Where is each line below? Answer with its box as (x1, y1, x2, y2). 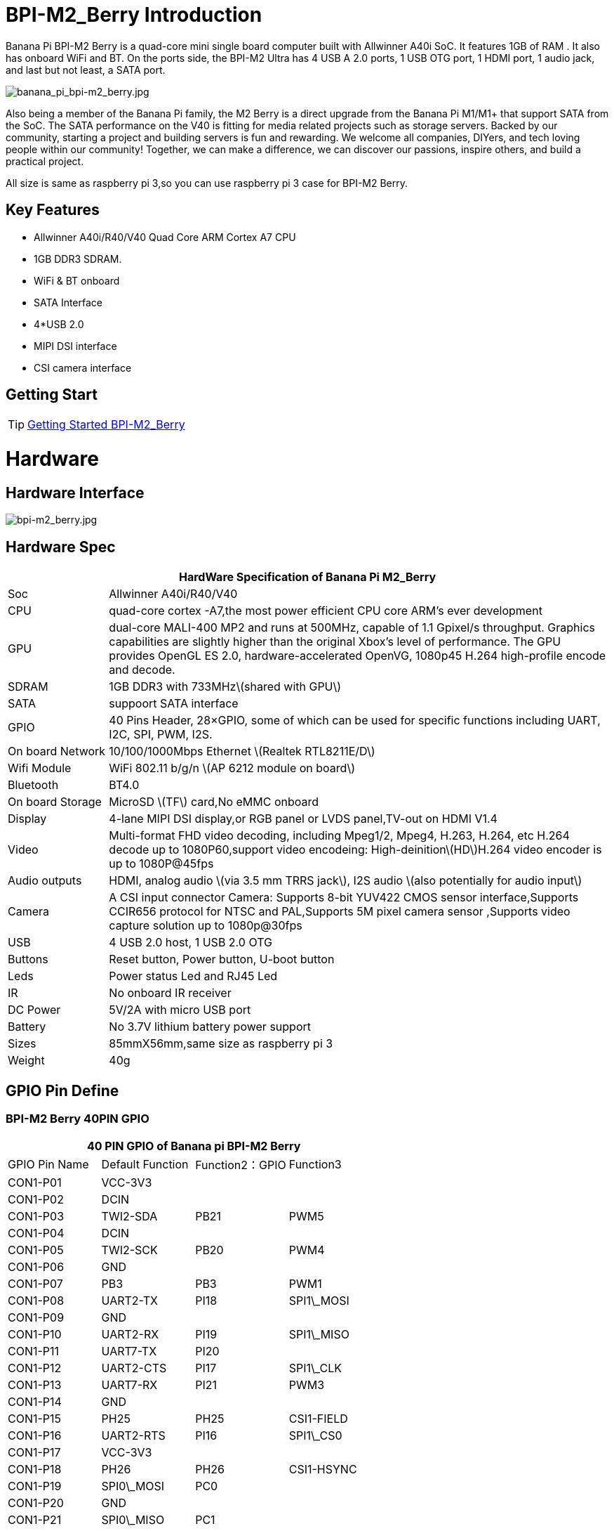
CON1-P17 (8, 1445, 61, 1460)
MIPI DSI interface (34, 339, 117, 352)
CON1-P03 (8, 1209, 65, 1224)
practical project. (6, 155, 84, 167)
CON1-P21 (8, 1513, 62, 1527)
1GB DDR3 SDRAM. (34, 252, 122, 265)
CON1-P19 (8, 1479, 62, 1494)
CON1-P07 (8, 1277, 63, 1291)
